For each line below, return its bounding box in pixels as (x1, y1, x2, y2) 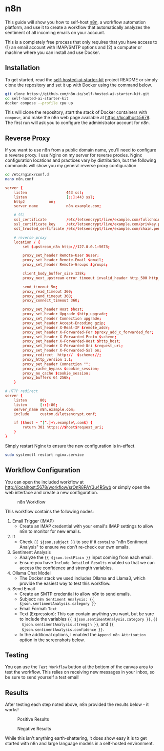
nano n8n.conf (5, 177, 34, 182)
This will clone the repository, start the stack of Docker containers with (5, 109, 147, 115)
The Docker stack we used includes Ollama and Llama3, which (19, 575, 145, 581)
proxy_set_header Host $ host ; (22, 307, 84, 312)
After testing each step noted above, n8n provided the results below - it (5, 701, 149, 707)
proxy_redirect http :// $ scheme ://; (22, 352, 102, 358)
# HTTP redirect (5, 389, 38, 394)
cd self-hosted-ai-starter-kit (5, 96, 69, 101)
